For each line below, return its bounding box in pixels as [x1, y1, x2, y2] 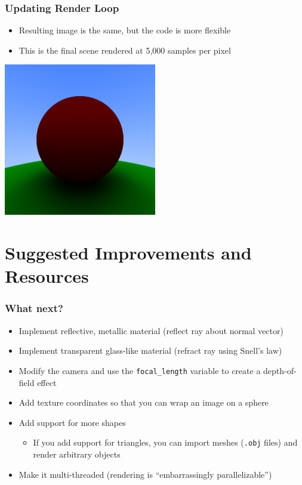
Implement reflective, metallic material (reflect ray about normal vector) [19, 324, 283, 336]
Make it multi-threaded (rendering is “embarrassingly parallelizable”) [19, 468, 272, 480]
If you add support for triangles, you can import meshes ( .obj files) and [33, 436, 298, 449]
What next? [5, 301, 63, 316]
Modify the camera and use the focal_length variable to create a [19, 364, 261, 376]
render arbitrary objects [33, 448, 121, 461]
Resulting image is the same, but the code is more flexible [19, 24, 231, 36]
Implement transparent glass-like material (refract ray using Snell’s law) [19, 344, 282, 357]
